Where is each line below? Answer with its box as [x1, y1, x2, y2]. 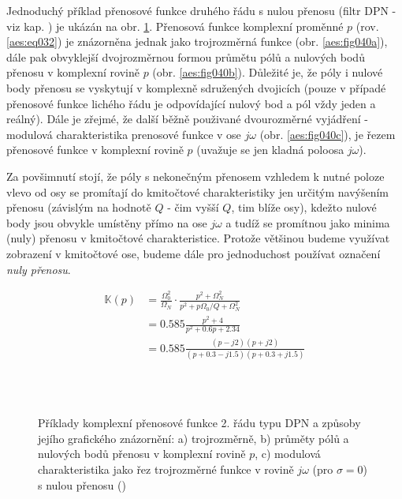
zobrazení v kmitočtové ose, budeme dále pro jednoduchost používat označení [6, 245, 381, 261]
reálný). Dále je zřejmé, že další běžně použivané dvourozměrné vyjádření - [6, 111, 368, 127]
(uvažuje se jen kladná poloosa [196, 141, 344, 158]
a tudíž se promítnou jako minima [225, 214, 390, 231]
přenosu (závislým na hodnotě [6, 199, 151, 216]
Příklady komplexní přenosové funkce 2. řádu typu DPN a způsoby [38, 415, 361, 431]
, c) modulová [255, 445, 321, 462]
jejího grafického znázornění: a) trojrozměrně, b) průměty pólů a [38, 430, 349, 446]
